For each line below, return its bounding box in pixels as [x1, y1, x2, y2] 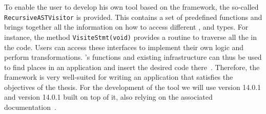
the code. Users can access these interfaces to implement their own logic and [4, 41, 244, 52]
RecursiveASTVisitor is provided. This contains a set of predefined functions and [4, 11, 262, 22]
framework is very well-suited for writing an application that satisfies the [4, 72, 233, 82]
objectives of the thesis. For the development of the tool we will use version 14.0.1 [4, 81, 261, 92]
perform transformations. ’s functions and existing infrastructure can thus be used [4, 52, 262, 62]
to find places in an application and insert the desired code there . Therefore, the [4, 61, 260, 72]
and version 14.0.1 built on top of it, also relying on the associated [4, 92, 213, 102]
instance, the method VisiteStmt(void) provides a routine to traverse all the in [4, 31, 257, 42]
